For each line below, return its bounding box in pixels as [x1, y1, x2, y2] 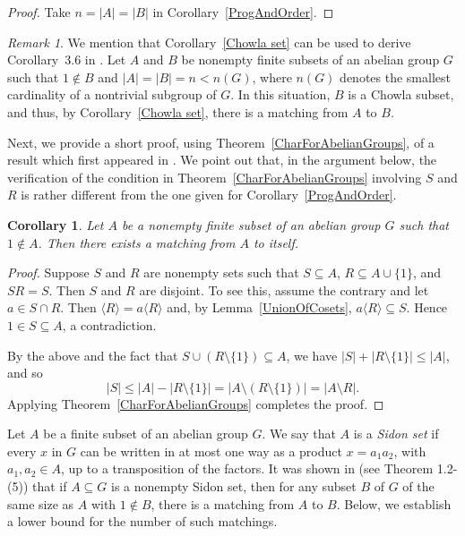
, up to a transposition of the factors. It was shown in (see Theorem [61, 459, 434, 478]
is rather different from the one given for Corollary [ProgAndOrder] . [21, 185, 397, 204]
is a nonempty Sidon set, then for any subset [111, 477, 357, 496]
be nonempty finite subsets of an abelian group [181, 50, 440, 69]
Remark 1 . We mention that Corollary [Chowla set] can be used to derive [7, 32, 411, 51]
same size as [7, 494, 74, 513]
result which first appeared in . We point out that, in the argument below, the [7, 150, 437, 169]
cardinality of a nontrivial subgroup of [7, 85, 217, 104]
